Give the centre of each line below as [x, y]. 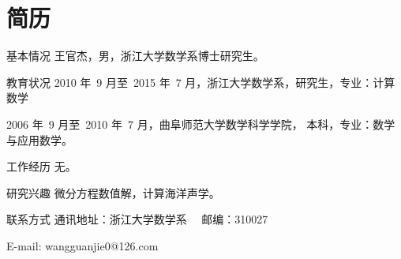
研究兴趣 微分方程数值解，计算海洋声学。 [113, 192]
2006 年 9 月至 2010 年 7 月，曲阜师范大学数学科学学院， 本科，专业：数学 [201, 124]
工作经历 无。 [41, 166]
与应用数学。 [39, 139]
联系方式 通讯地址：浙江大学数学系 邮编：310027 [137, 219]
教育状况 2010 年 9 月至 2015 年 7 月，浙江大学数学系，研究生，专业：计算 [201, 82]
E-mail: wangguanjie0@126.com [82, 245]
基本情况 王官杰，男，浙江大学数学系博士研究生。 [135, 56]
